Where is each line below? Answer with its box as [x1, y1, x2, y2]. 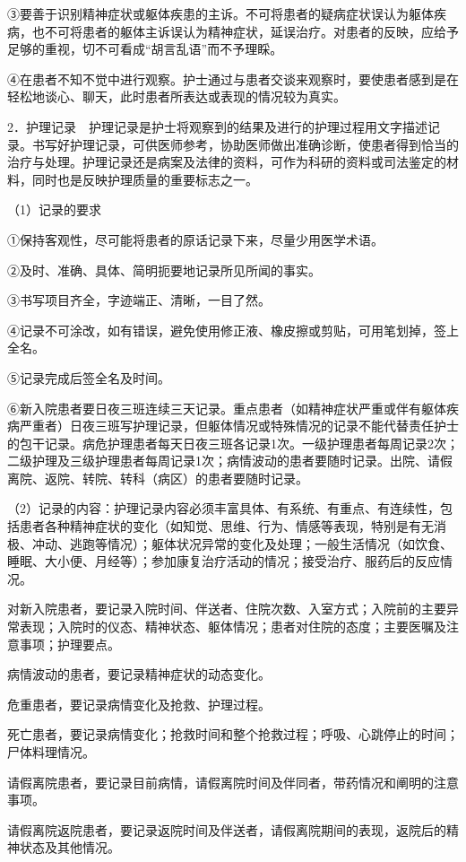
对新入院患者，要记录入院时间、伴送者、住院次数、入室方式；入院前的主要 [7, 599, 446, 618]
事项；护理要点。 [19, 634, 120, 653]
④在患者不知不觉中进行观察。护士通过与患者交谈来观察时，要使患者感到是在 [7, 69, 459, 88]
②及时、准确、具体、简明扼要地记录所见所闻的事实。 [7, 260, 321, 279]
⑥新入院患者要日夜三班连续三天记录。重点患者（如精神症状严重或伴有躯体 [7, 398, 446, 417]
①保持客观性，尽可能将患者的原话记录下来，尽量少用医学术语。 [7, 230, 384, 248]
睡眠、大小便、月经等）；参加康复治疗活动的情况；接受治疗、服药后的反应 [7, 552, 440, 570]
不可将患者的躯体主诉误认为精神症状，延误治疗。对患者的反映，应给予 [44, 22, 459, 40]
